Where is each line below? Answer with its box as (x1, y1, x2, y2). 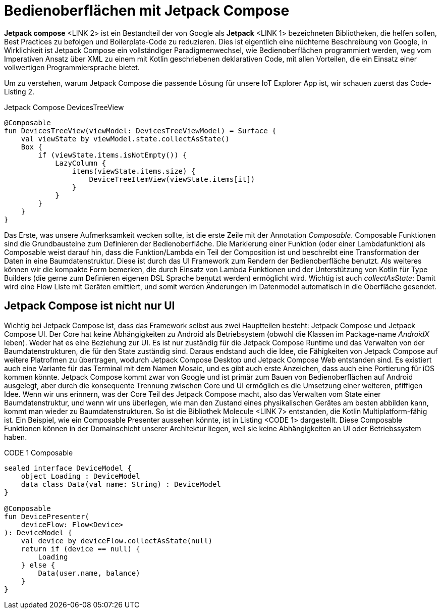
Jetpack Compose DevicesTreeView (4, 103, 124, 112)
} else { (21, 560, 56, 569)
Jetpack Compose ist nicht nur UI (4, 299, 175, 313)
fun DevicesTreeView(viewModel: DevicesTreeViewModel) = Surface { (4, 126, 277, 135)
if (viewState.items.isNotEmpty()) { (38, 150, 187, 159)
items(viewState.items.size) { (72, 167, 196, 175)
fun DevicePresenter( (4, 512, 89, 521)
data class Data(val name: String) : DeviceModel (21, 480, 221, 488)
